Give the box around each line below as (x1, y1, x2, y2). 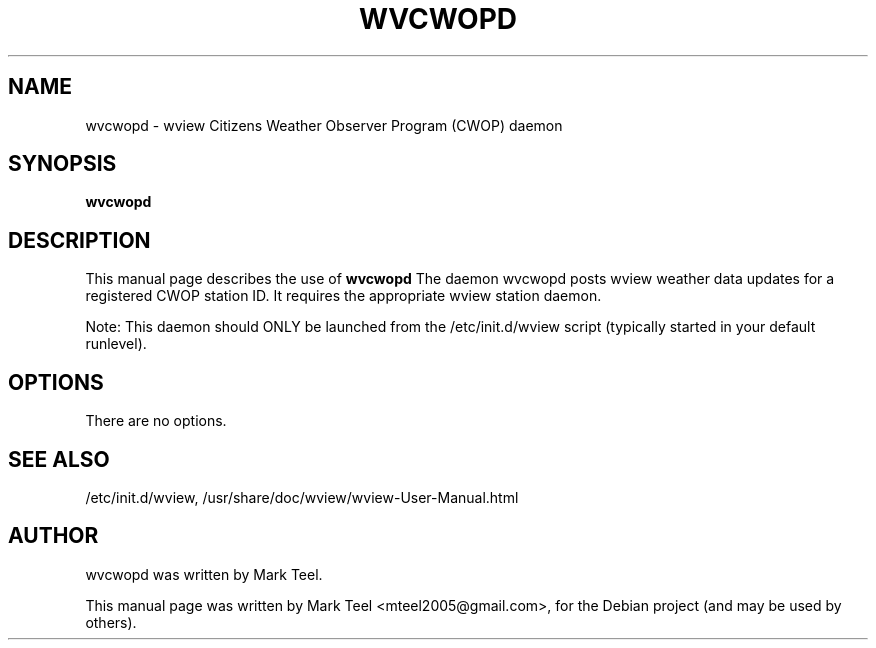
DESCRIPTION (8, 227, 151, 253)
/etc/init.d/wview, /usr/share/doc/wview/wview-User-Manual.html (85, 488, 519, 506)
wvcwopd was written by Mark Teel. (85, 565, 323, 583)
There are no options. (85, 412, 227, 430)
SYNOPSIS (8, 151, 117, 177)
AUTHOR (8, 523, 99, 549)
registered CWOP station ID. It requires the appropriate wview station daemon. (85, 287, 602, 305)
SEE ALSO (8, 446, 110, 472)
